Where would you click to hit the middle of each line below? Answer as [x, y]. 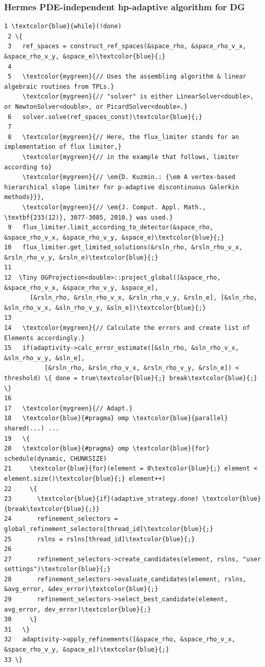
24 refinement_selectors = [61, 519]
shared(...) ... [32, 428]
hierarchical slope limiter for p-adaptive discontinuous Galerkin [122, 187]
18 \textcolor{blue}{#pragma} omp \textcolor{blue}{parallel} [116, 418]
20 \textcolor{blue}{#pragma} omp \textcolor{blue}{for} [107, 449]
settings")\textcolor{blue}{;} [57, 569]
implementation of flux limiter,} [63, 147]
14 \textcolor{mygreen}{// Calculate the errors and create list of [127, 328]
